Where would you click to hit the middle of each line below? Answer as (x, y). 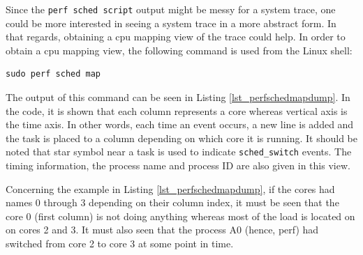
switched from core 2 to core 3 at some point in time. (120, 244)
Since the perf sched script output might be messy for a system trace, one (171, 9)
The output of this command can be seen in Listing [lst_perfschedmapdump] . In (178, 97)
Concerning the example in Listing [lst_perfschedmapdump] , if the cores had (170, 188)
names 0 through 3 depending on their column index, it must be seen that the (172, 202)
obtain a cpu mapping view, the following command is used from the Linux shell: (179, 50)
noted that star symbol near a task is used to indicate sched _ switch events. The (179, 152)
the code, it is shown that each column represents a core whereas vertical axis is (177, 110)
